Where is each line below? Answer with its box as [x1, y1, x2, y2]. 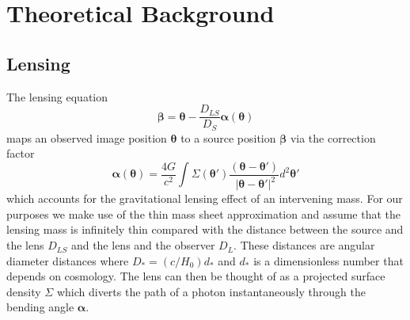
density [6, 283, 41, 299]
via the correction [290, 129, 376, 146]
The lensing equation [6, 88, 108, 105]
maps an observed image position [6, 129, 167, 146]
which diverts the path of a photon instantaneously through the [56, 283, 366, 299]
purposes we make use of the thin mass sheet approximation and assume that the [6, 205, 401, 222]
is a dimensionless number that [253, 252, 404, 269]
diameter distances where [6, 252, 129, 269]
